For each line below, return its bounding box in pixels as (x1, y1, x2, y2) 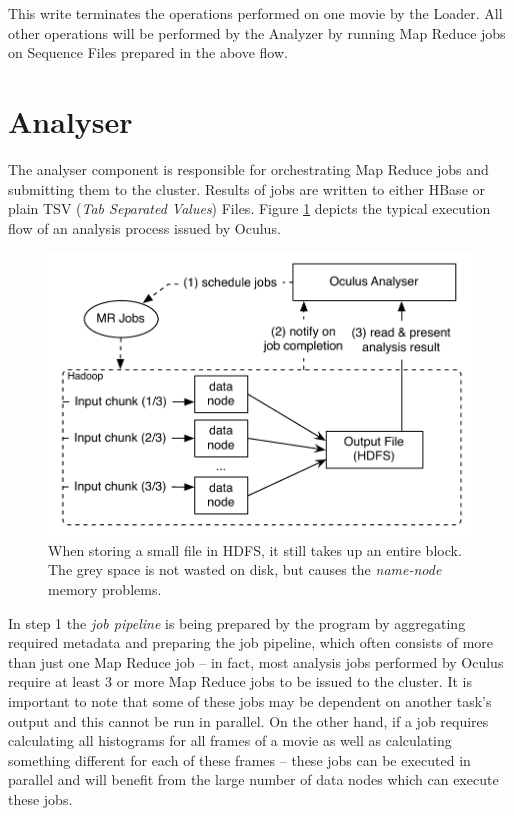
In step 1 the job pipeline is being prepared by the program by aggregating (8, 612, 466, 633)
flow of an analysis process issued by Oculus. (8, 217, 281, 238)
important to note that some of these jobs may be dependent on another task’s (8, 691, 492, 711)
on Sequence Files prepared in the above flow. (8, 42, 288, 63)
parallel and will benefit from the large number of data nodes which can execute (8, 769, 499, 790)
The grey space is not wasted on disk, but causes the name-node (48, 559, 442, 580)
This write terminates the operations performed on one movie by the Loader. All (8, 3, 503, 23)
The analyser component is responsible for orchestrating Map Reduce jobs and (8, 158, 489, 179)
